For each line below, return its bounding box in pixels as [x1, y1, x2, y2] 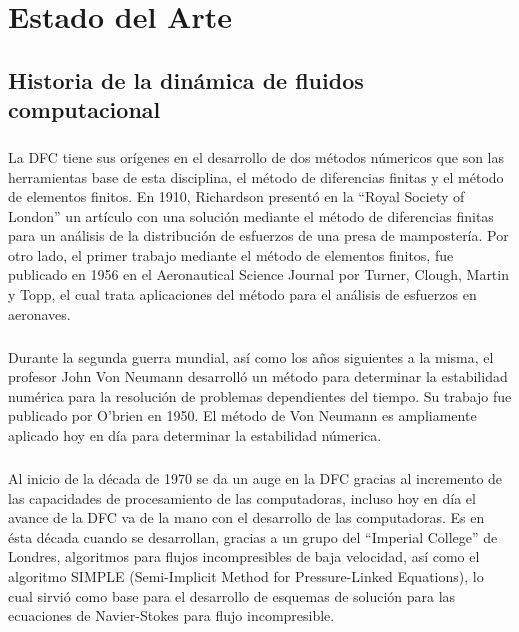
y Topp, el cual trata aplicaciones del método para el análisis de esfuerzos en [8, 284, 477, 305]
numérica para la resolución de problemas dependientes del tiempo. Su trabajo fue [8, 385, 512, 406]
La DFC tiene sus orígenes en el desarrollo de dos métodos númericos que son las [8, 146, 505, 167]
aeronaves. [8, 303, 71, 324]
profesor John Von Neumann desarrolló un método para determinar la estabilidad [8, 366, 508, 387]
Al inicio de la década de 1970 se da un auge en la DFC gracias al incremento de [8, 467, 503, 488]
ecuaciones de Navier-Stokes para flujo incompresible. [8, 605, 335, 626]
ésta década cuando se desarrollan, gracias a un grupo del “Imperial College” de [8, 526, 498, 547]
